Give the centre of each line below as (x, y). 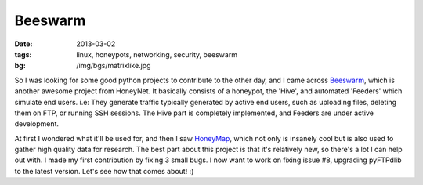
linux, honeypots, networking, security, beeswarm (157, 54)
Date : (23, 44)
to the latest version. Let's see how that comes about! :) (104, 171)
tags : (23, 54)
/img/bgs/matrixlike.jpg (114, 66)
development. (36, 124)
